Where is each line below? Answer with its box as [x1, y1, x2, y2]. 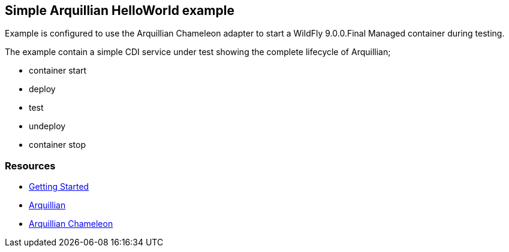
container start [29, 65, 87, 76]
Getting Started [29, 181, 89, 192]
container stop [29, 139, 86, 150]
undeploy [29, 121, 66, 132]
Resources [5, 159, 56, 172]
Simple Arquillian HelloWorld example [5, 3, 234, 18]
